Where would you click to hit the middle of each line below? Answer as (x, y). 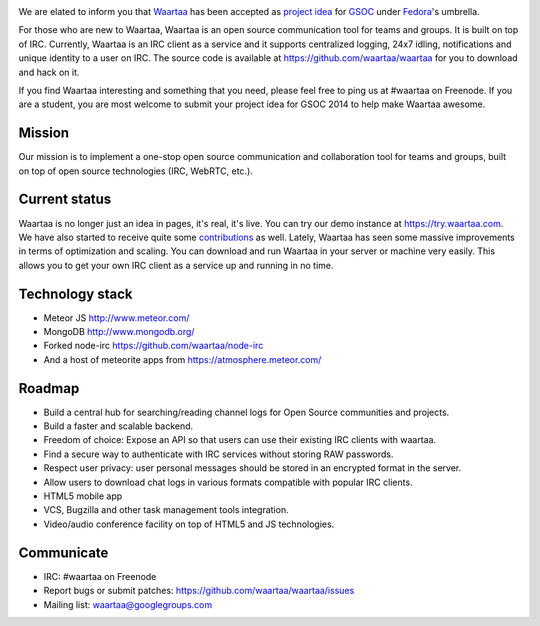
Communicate (63, 552)
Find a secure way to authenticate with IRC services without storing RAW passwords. (218, 454)
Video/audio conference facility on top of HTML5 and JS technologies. (189, 524)
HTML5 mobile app (83, 496)
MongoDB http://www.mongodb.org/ (119, 332)
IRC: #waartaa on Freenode (100, 576)
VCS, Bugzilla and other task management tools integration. (166, 510)
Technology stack (76, 293)
